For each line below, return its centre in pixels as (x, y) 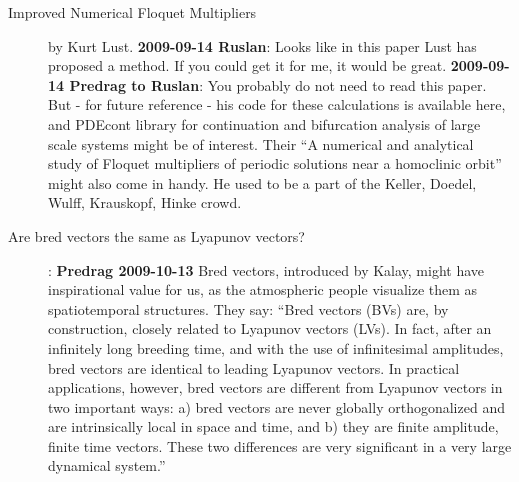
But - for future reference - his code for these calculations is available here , (277, 104)
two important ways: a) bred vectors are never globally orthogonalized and (276, 406)
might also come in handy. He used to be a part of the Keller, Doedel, (262, 182)
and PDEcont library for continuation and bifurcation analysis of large (264, 123)
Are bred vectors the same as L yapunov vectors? (156, 235)
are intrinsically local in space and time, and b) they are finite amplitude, (273, 426)
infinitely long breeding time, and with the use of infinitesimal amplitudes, (276, 347)
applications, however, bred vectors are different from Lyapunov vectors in (275, 387)
